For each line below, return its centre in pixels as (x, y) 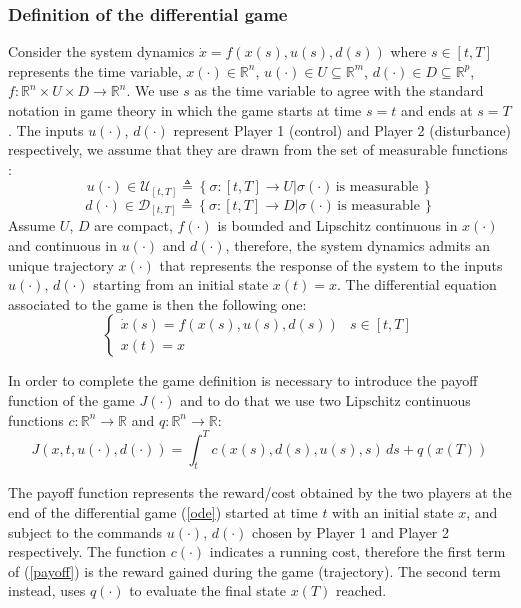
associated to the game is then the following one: (157, 303)
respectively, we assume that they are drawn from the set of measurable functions (258, 149)
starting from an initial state (181, 284)
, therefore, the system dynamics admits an (358, 245)
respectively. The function (87, 551)
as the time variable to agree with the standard (339, 90)
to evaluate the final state (207, 590)
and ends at (436, 110)
